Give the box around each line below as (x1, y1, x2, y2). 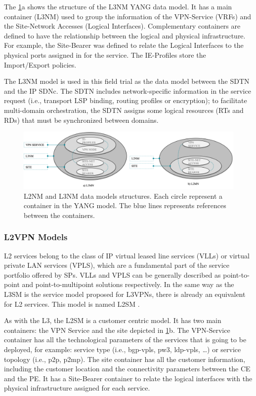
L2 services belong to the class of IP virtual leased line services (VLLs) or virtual (4, 250, 250, 260)
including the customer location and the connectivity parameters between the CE (4, 363, 251, 374)
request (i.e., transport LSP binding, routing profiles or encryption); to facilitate (4, 95, 247, 106)
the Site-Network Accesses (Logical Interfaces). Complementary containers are (4, 21, 241, 31)
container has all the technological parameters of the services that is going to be (4, 334, 247, 345)
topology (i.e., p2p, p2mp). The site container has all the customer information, (4, 354, 246, 364)
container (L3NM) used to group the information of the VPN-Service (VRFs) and (4, 11, 252, 21)
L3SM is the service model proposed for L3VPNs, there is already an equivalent (4, 289, 246, 299)
